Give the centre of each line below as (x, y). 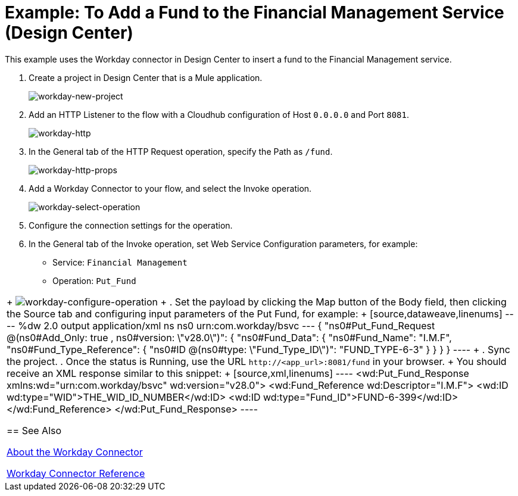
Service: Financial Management (120, 262)
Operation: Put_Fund (94, 280)
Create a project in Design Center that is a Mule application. (146, 77)
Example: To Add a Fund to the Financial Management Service (255, 13)
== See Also (34, 430)
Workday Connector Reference (76, 473)
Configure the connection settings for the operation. (131, 225)
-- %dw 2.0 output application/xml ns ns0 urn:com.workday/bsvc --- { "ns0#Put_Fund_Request (221, 325)
